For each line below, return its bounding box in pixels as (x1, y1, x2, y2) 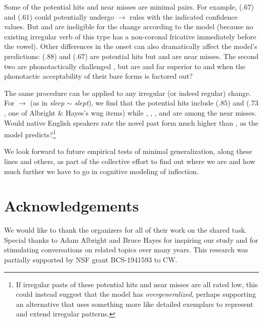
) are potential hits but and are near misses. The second (84, 50, 259, 61)
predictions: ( (4, 50, 46, 61)
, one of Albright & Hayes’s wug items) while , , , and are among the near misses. (4, 107, 257, 118)
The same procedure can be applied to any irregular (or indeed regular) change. (4, 87, 251, 98)
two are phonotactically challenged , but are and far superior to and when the (4, 61, 246, 71)
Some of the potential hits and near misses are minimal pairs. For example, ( (4, 2, 242, 12)
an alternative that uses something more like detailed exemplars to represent (16, 298, 253, 309)
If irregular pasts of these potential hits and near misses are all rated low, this (16, 279, 258, 289)
